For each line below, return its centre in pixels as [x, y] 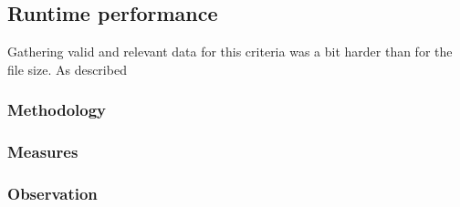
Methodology [57, 110]
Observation [52, 193]
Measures [43, 152]
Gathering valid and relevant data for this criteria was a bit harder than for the [230, 52]
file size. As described [67, 69]
